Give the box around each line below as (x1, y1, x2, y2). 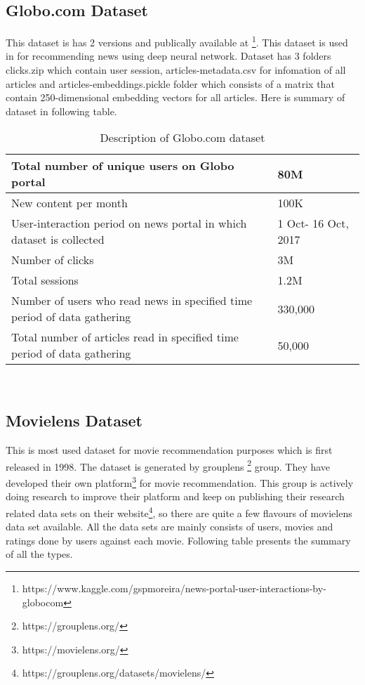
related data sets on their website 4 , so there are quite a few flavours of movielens (6, 503, 352, 520)
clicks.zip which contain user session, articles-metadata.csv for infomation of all (6, 63, 346, 77)
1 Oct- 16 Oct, (277, 215, 349, 232)
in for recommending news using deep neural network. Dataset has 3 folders (6, 48, 331, 63)
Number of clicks (11, 252, 94, 268)
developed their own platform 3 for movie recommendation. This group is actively (6, 474, 354, 490)
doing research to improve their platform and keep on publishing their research (6, 489, 345, 504)
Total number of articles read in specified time (11, 329, 239, 346)
